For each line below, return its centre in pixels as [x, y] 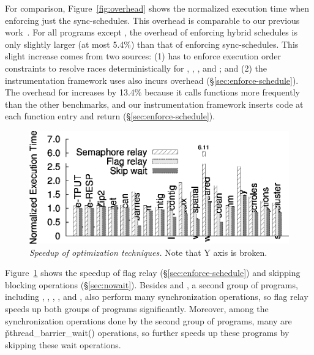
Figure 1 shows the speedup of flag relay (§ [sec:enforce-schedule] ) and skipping [153, 273]
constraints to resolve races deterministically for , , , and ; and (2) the [136, 68]
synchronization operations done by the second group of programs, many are [148, 320]
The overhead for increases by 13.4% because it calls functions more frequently [152, 92]
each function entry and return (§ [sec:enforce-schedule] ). [110, 116]
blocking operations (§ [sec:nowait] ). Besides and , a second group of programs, [151, 284]
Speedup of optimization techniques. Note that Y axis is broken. [148, 252]
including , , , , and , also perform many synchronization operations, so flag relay [157, 297]
